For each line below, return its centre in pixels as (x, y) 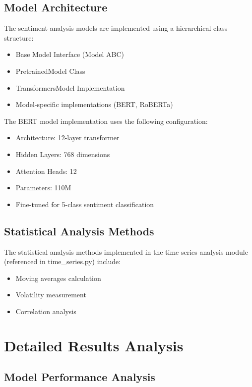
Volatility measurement (51, 295)
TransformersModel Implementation (70, 87)
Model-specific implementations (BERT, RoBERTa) (94, 104)
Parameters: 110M (43, 188)
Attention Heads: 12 (46, 171)
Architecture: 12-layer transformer (67, 138)
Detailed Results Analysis (94, 345)
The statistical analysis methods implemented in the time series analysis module (126, 251)
